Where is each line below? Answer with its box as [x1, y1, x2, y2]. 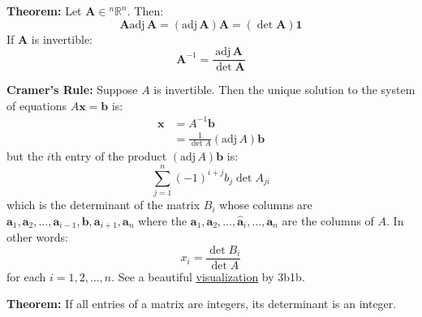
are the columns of [282, 212, 374, 229]
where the [138, 212, 187, 229]
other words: [6, 229, 68, 246]
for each [6, 268, 46, 285]
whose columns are [219, 196, 312, 213]
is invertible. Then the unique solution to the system [153, 81, 416, 98]
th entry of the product [50, 148, 167, 165]
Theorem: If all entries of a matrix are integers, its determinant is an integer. [6, 295, 397, 312]
